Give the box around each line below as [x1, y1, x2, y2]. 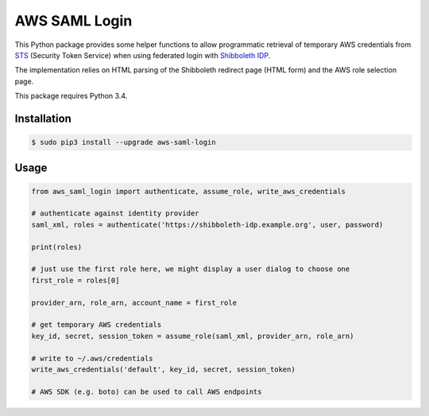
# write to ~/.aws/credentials [31, 354, 154, 363]
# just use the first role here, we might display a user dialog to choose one [31, 265, 350, 274]
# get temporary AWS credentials [31, 321, 162, 329]
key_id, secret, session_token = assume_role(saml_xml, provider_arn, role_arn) [31, 331, 354, 340]
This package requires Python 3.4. [14, 91, 128, 101]
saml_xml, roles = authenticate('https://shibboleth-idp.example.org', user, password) [31, 220, 384, 229]
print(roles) [31, 243, 83, 251]
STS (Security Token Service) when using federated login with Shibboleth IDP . [14, 50, 271, 60]
